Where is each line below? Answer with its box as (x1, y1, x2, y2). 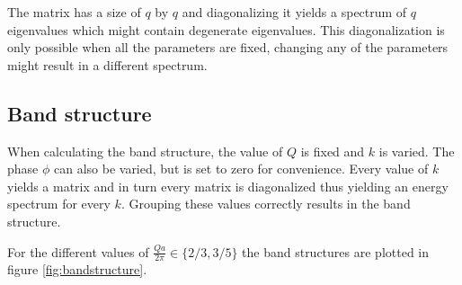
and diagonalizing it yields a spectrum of (182, 3, 407, 21)
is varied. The (378, 141, 455, 160)
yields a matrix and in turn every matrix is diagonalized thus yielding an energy (7, 176, 449, 195)
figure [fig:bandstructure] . (7, 260, 147, 279)
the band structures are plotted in (242, 242, 430, 261)
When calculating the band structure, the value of (7, 141, 283, 160)
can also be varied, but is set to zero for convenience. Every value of (53, 159, 429, 178)
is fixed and (300, 141, 365, 160)
